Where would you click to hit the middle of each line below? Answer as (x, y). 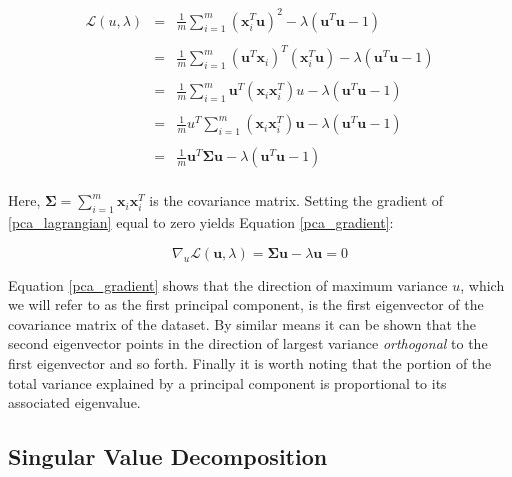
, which (482, 284)
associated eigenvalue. (74, 402)
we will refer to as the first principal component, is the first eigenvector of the (246, 304)
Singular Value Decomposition (168, 456)
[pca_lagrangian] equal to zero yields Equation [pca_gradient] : (201, 222)
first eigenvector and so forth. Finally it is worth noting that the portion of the (250, 363)
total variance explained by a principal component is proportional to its (227, 382)
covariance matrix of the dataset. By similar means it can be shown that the (242, 323)
